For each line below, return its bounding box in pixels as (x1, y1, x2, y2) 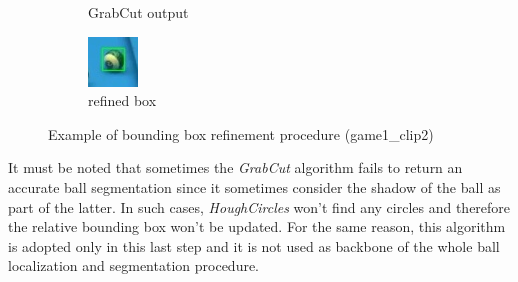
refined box (88, 90, 157, 111)
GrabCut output (88, 2, 189, 22)
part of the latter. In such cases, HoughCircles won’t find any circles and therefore (8, 196, 511, 217)
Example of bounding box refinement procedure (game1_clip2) (48, 123, 434, 144)
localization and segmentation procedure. (8, 255, 260, 276)
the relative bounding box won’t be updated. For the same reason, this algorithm (8, 216, 506, 237)
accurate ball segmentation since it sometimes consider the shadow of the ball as (8, 176, 501, 197)
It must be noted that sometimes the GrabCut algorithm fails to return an (8, 157, 463, 178)
